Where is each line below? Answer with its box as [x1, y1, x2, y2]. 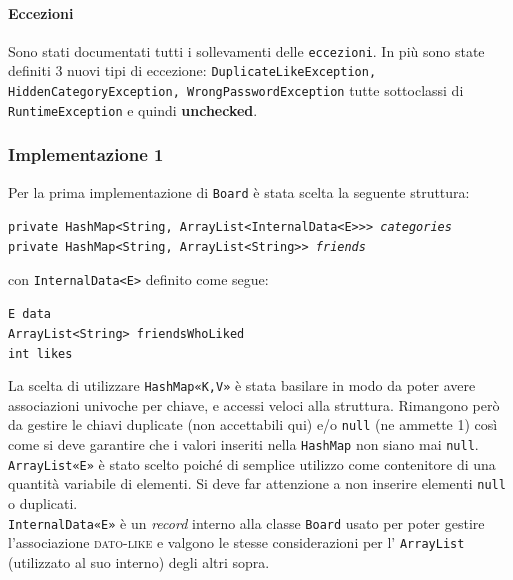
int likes [8, 346, 73, 361]
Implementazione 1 [8, 142, 164, 167]
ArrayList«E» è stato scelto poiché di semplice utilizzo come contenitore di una [8, 453, 496, 474]
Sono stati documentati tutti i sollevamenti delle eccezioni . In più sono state [8, 40, 485, 61]
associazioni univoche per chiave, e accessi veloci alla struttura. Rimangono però [8, 394, 500, 415]
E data [8, 307, 51, 322]
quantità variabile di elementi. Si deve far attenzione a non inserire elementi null [8, 473, 506, 494]
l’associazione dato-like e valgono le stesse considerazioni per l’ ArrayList [8, 532, 465, 553]
